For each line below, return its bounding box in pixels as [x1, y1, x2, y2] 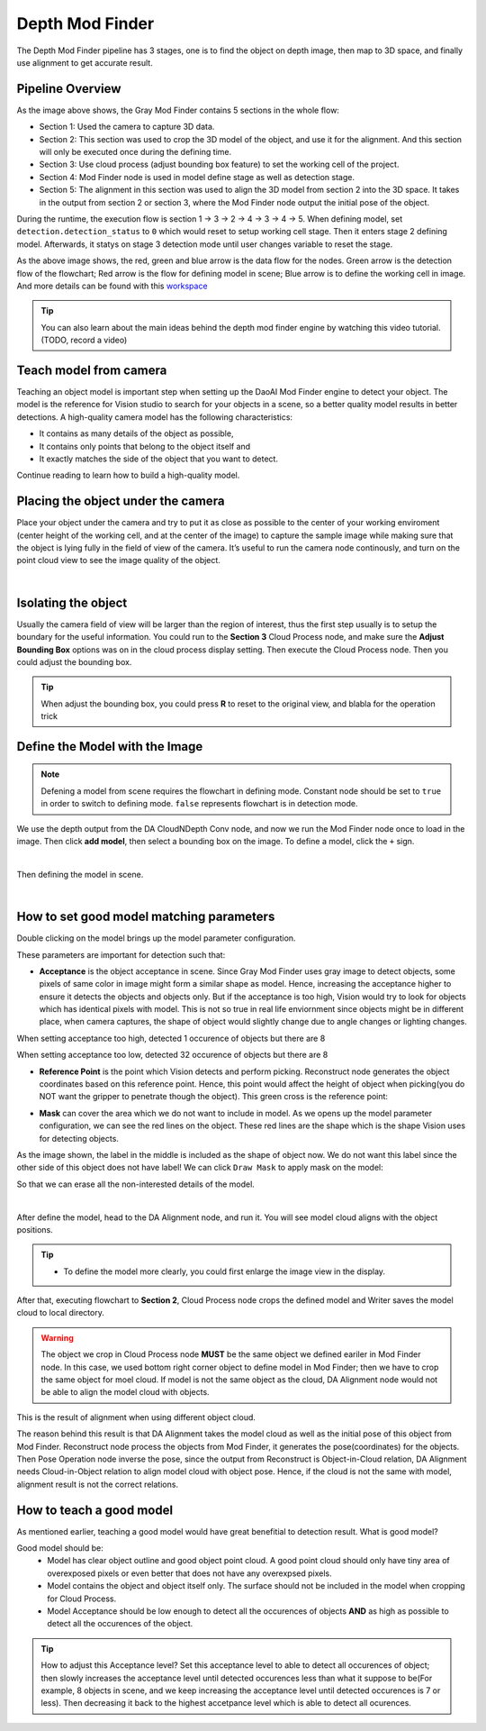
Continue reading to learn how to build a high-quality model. [16, 469, 240, 481]
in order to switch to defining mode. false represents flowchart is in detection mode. [40, 798, 358, 809]
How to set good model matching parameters [16, 909, 275, 925]
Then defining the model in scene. [16, 869, 144, 879]
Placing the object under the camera [16, 494, 225, 509]
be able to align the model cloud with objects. [40, 1387, 211, 1398]
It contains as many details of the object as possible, [39, 428, 234, 439]
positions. [16, 1224, 53, 1234]
